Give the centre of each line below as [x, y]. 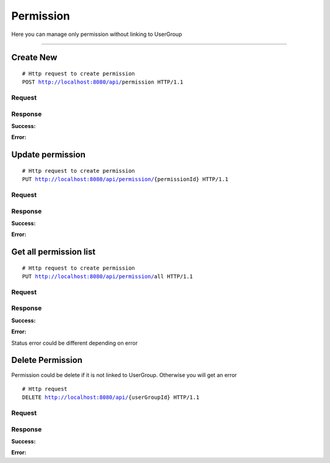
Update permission [48, 155]
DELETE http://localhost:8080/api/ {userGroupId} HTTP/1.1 [111, 397]
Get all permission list [53, 252]
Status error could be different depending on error [75, 343]
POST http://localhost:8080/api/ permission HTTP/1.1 [103, 82]
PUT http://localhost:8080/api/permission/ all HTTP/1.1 [108, 277]
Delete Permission [47, 360]
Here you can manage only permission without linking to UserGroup [97, 34]
